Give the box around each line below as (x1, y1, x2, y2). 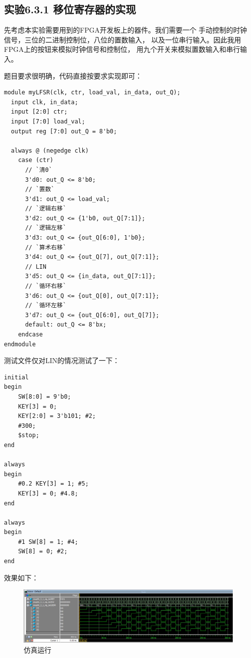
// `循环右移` (25, 283, 67, 290)
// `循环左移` (25, 302, 67, 309)
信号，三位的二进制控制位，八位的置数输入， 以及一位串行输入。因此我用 (4, 34, 241, 44)
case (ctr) (18, 157, 54, 164)
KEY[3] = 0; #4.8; (18, 490, 78, 497)
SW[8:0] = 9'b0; (18, 393, 72, 400)
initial (4, 373, 29, 381)
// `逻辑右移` (25, 205, 67, 212)
